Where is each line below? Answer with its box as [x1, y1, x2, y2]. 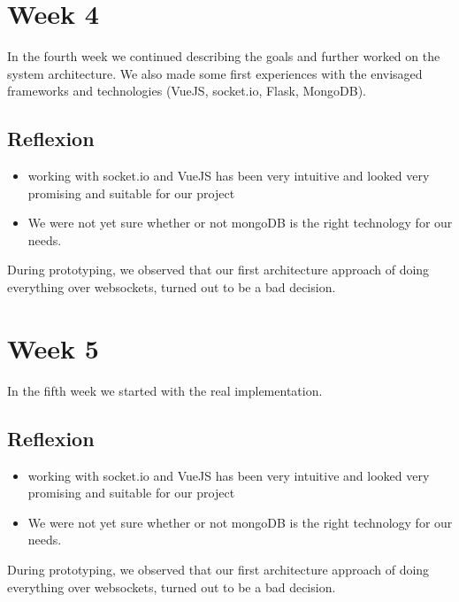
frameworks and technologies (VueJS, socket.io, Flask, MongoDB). [7, 81, 366, 100]
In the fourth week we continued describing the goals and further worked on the [7, 47, 440, 66]
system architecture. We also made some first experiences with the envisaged [7, 64, 423, 82]
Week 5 [7, 329, 99, 366]
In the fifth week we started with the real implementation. [7, 381, 323, 399]
